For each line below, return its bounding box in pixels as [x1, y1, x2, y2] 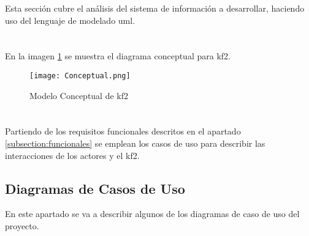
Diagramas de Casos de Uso [5, 179, 185, 197]
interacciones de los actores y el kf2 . [5, 149, 140, 161]
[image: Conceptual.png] [29, 71, 131, 80]
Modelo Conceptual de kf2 [29, 89, 129, 101]
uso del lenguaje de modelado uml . [5, 13, 135, 26]
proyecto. [5, 219, 39, 232]
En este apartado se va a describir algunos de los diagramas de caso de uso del [5, 207, 300, 220]
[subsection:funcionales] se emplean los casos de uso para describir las [5, 137, 265, 149]
